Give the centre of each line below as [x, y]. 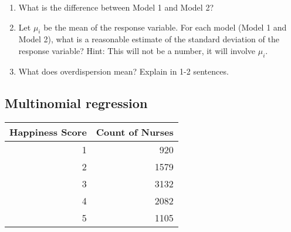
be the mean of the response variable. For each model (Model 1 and [165, 27]
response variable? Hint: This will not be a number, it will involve [137, 50]
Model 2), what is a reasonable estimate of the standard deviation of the [149, 39]
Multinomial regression [76, 102]
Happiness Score [48, 132]
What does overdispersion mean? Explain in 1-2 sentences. [123, 71]
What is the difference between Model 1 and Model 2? [116, 7]
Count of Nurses [135, 132]
